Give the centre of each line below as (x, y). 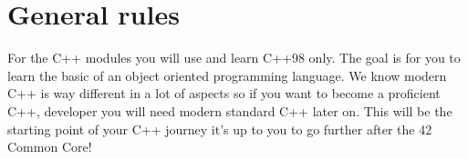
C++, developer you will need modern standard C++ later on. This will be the (230, 110)
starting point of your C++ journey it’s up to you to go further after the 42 (220, 129)
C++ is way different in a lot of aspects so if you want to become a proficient (224, 93)
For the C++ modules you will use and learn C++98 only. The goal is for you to (234, 58)
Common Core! (50, 147)
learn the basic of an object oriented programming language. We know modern (227, 75)
